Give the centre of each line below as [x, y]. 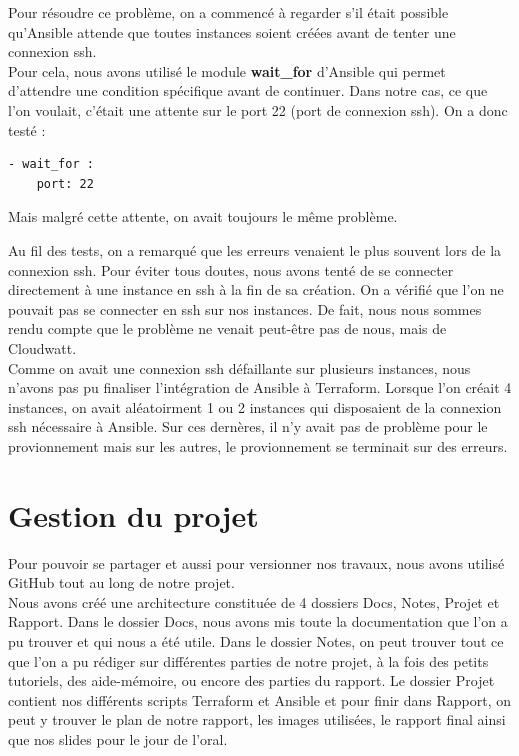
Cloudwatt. [42, 347]
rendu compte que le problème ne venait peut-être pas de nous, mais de [227, 328]
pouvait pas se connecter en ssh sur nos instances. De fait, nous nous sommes [245, 308]
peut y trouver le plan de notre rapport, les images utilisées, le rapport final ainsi [257, 719]
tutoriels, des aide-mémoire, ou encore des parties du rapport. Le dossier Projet [251, 680]
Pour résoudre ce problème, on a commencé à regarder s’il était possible [228, 12]
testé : [27, 129]
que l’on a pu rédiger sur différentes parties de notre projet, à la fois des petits [248, 660]
